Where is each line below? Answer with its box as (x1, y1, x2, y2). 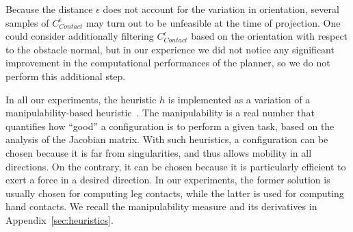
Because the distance (5, 2, 93, 16)
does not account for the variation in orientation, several (103, 2, 339, 16)
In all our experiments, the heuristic (5, 92, 157, 106)
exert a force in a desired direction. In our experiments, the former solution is (5, 172, 330, 187)
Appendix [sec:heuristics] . (5, 212, 114, 227)
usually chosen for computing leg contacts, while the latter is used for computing (5, 185, 344, 200)
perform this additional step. (5, 68, 126, 83)
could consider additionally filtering (5, 29, 154, 43)
